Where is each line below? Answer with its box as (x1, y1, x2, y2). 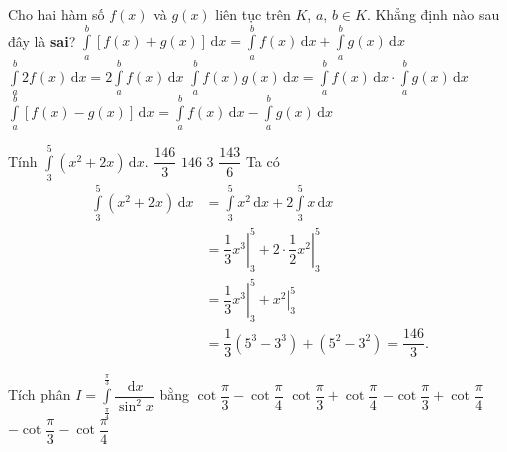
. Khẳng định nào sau (366, 4, 500, 24)
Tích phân (8, 384, 71, 405)
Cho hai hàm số (8, 4, 105, 24)
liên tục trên (215, 4, 291, 24)
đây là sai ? (8, 30, 76, 51)
